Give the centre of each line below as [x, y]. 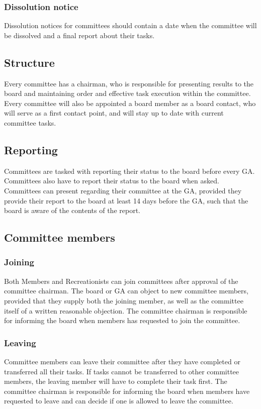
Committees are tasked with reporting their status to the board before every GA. [129, 171]
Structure [29, 62]
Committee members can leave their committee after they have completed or [122, 361]
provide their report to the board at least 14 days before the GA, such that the [126, 200]
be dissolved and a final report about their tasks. [79, 35]
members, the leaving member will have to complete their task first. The [116, 381]
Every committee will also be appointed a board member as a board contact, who [130, 103]
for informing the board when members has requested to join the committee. [122, 320]
